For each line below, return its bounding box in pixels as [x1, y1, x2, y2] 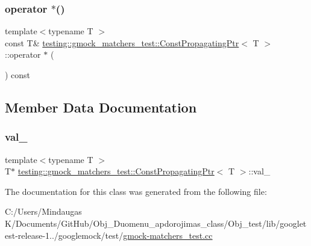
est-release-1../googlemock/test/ [5, 229, 124, 241]
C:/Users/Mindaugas [5, 205, 82, 218]
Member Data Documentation [5, 97, 197, 116]
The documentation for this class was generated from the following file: [5, 185, 267, 197]
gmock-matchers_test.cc [123, 229, 213, 241]
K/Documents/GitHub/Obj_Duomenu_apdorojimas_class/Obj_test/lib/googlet [5, 217, 307, 229]
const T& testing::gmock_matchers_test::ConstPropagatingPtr [5, 36, 239, 49]
